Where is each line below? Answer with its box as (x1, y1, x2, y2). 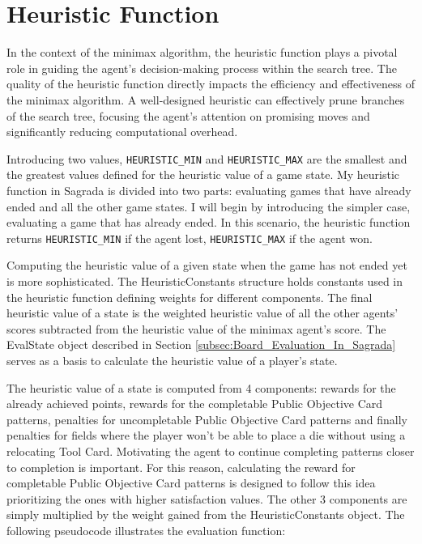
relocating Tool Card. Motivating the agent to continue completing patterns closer (6, 442, 415, 459)
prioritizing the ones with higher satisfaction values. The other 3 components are (6, 490, 407, 507)
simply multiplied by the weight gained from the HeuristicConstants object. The (6, 506, 405, 523)
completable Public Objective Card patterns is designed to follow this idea (6, 474, 376, 491)
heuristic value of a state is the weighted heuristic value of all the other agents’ (6, 304, 399, 321)
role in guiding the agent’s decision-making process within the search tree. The (6, 59, 397, 76)
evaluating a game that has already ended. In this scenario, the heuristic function (6, 214, 411, 231)
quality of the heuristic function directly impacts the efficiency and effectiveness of (6, 75, 415, 92)
